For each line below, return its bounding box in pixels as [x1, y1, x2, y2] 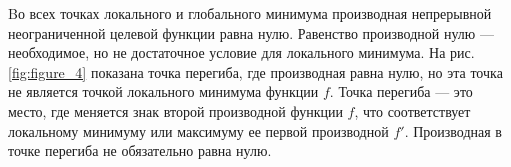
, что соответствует [354, 100, 471, 121]
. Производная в [404, 120, 502, 141]
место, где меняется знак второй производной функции [8, 100, 343, 121]
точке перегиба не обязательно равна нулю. [8, 140, 272, 161]
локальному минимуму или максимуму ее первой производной [8, 120, 389, 141]
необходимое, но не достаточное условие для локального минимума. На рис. [8, 42, 475, 63]
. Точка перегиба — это [329, 81, 473, 102]
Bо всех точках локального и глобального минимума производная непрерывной [8, 3, 492, 23]
